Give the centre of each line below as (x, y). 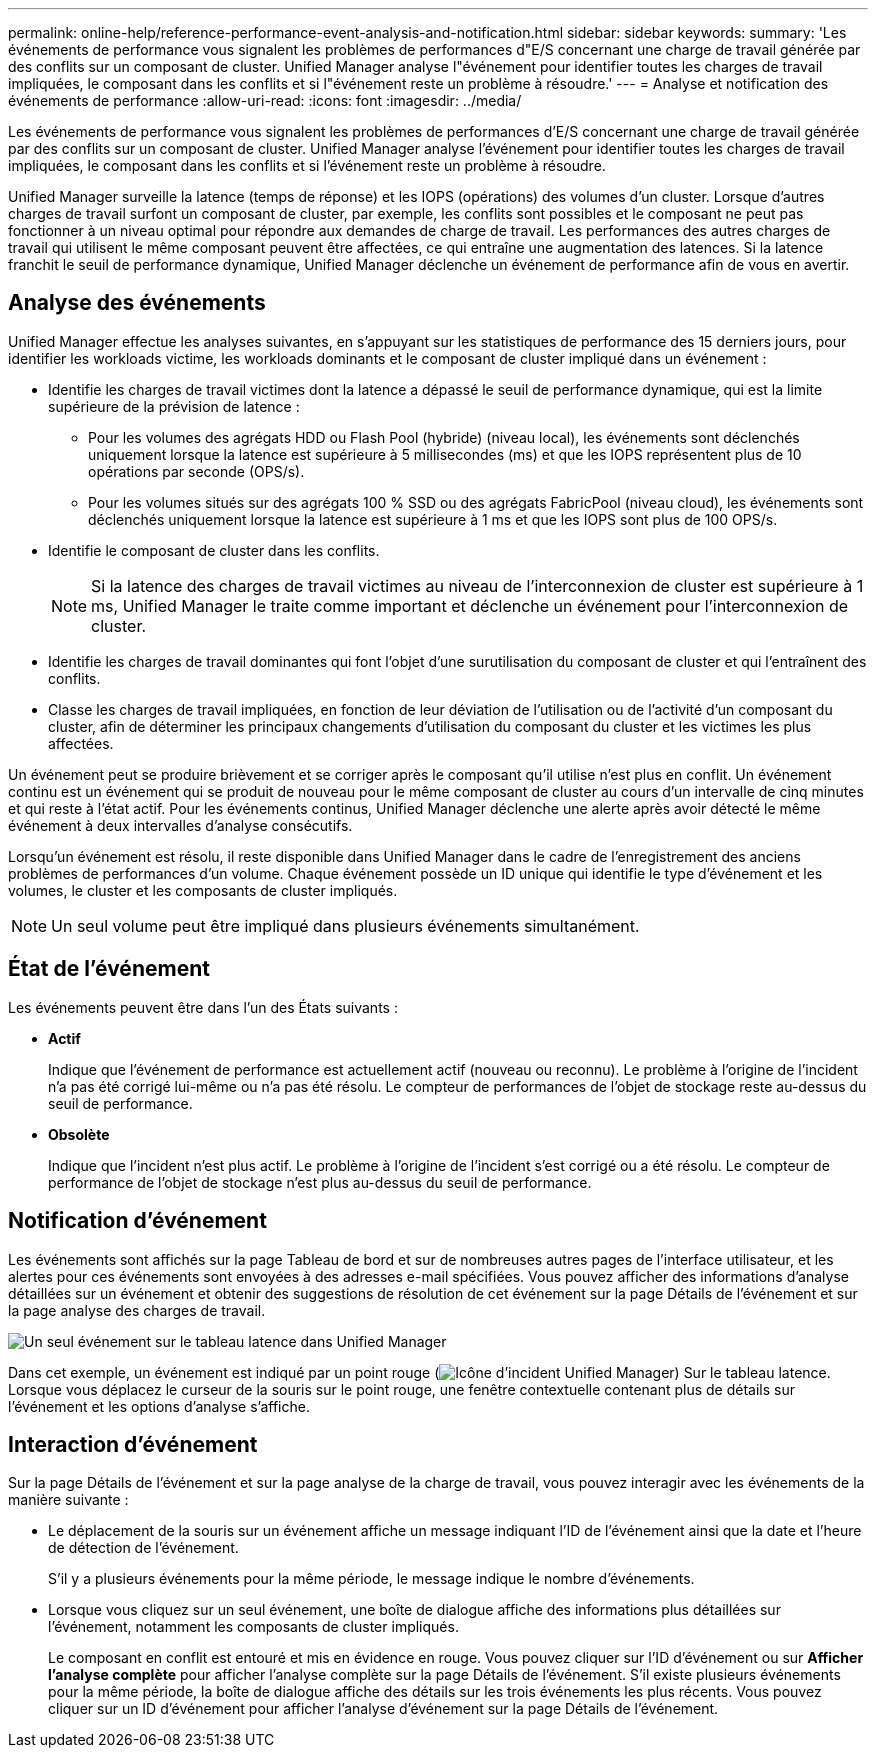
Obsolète (79, 1134)
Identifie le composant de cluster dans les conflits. (214, 550)
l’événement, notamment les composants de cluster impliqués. (253, 1627)
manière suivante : (68, 1500)
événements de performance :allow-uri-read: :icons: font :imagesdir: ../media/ (265, 100)
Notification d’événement (137, 1221)
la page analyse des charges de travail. (137, 1310)
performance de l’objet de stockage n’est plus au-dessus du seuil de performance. (320, 1182)
